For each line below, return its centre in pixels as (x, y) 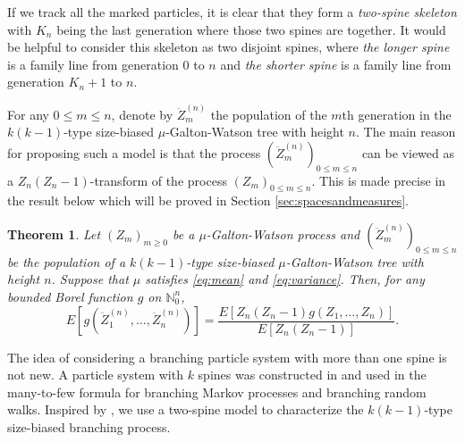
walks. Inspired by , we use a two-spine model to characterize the (186, 409)
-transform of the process (158, 180)
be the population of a (67, 261)
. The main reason (406, 132)
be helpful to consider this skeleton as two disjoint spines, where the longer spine (228, 47)
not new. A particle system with (95, 375)
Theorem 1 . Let (54, 234)
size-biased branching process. (89, 427)
